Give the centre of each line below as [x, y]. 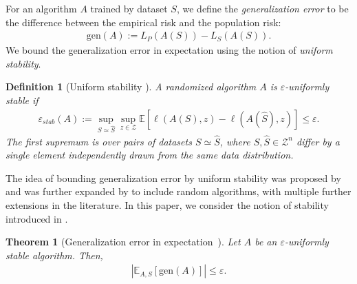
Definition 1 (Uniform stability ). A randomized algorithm [131, 87]
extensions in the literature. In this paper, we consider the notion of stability [167, 205]
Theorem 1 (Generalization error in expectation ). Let [123, 242]
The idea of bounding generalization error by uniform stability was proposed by [173, 177]
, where [235, 141]
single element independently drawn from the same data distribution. [150, 155]
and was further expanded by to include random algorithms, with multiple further [178, 191]
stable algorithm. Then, [54, 255]
